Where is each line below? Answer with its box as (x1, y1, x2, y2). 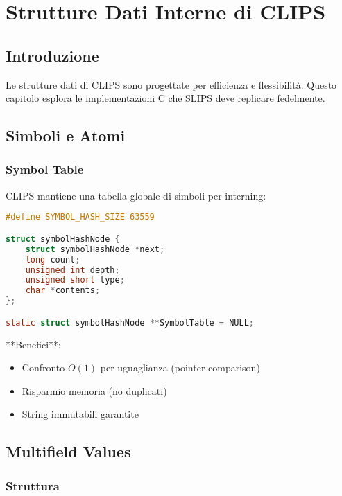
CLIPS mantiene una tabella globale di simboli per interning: (6, 188, 266, 202)
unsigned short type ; (25, 275, 125, 285)
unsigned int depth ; (25, 265, 120, 275)
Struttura (6, 477, 60, 494)
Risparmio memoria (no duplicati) (22, 383, 167, 398)
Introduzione (6, 44, 99, 66)
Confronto (22, 360, 65, 375)
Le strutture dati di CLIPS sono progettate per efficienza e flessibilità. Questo (6, 77, 337, 91)
